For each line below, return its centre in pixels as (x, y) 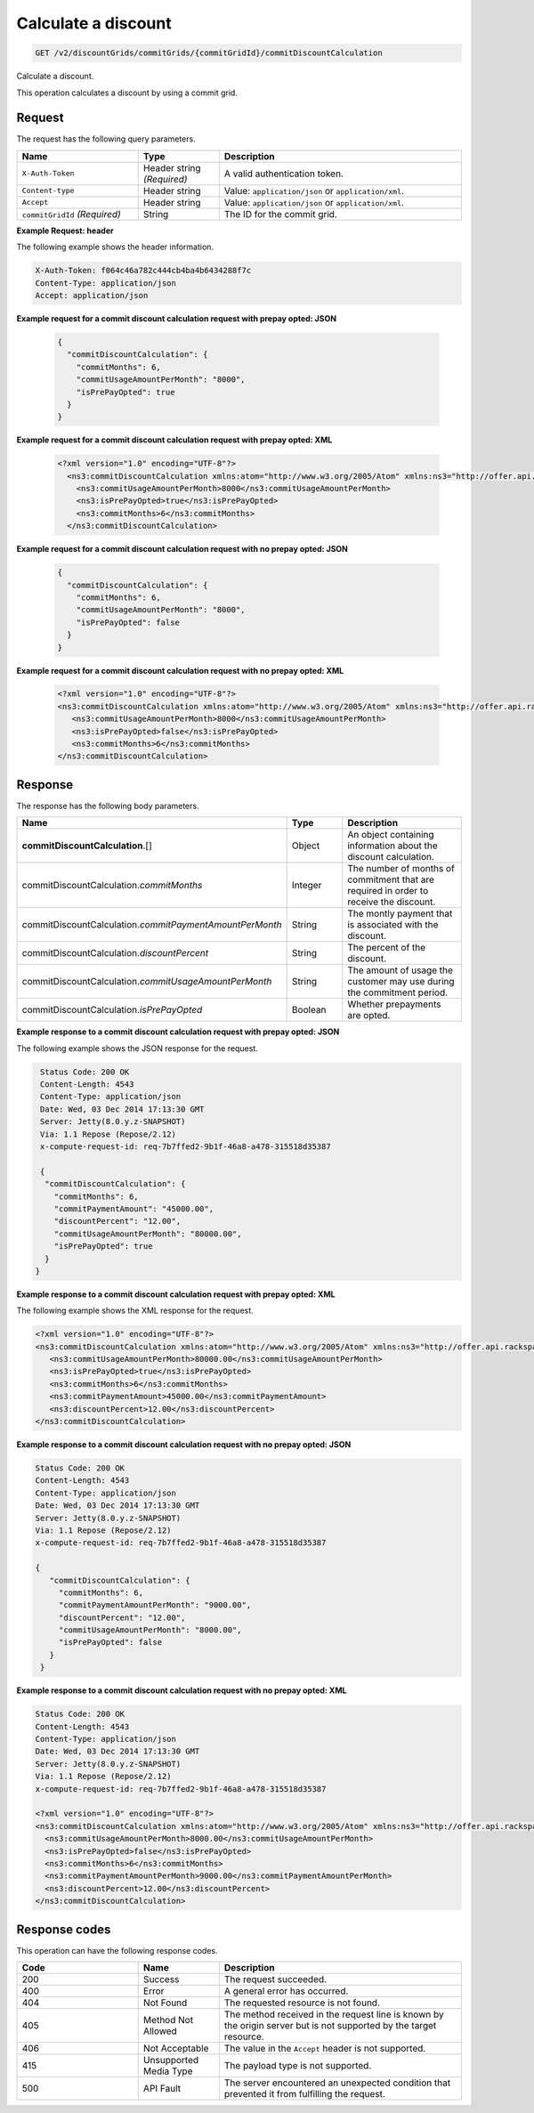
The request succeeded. (275, 1979)
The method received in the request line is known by (334, 2014)
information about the (392, 846)
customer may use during (401, 982)
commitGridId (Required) (72, 214)
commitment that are (391, 879)
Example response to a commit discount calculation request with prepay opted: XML (176, 1294)
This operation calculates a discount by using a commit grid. (127, 93)
